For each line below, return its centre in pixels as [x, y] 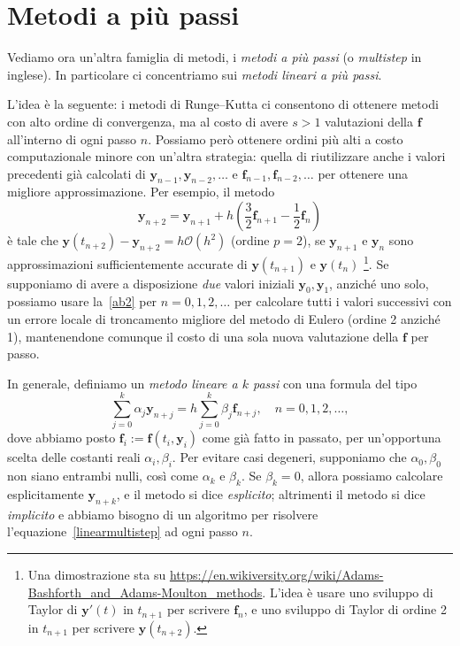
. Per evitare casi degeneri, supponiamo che [289, 457]
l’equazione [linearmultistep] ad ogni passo [123, 531]
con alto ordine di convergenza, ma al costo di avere [148, 121]
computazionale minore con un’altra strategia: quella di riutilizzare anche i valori [226, 156]
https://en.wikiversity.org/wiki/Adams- [276, 574]
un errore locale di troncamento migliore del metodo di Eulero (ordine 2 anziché [224, 318]
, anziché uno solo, [379, 283]
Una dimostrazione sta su [97, 574]
